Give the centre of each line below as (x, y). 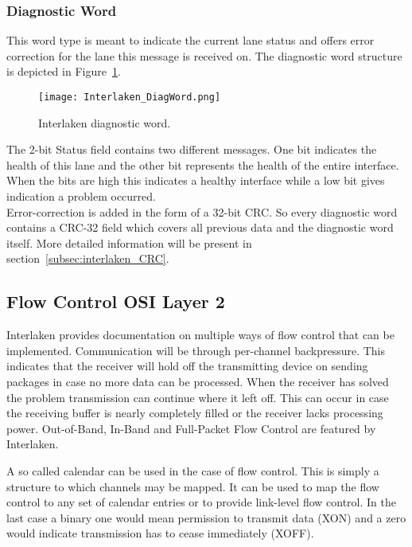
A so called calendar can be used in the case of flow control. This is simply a (193, 470)
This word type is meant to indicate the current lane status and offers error (190, 40)
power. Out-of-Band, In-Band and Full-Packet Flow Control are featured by (191, 428)
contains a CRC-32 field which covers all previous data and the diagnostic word (200, 227)
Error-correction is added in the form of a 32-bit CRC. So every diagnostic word (202, 211)
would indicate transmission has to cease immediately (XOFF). (160, 533)
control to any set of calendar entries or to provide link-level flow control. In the (201, 502)
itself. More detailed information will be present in (129, 242)
